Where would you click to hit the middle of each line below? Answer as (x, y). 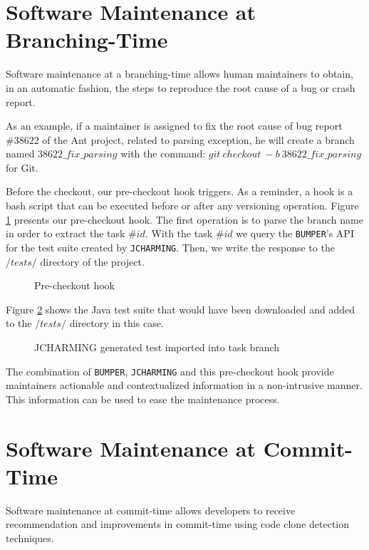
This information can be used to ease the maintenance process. (143, 399)
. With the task (179, 233)
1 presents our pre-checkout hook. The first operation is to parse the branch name (184, 219)
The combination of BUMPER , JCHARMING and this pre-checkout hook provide (170, 371)
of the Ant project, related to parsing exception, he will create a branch (198, 139)
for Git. (22, 167)
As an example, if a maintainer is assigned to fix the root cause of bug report (174, 126)
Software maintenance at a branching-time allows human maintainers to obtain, (180, 74)
